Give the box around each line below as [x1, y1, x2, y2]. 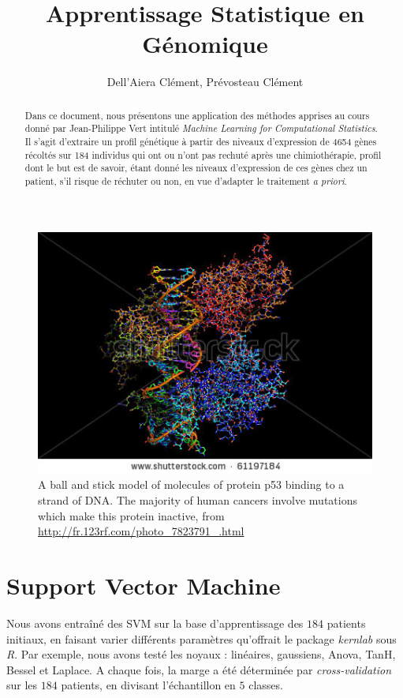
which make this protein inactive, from [38, 507, 225, 523]
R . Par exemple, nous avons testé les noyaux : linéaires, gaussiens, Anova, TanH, [6, 646, 396, 662]
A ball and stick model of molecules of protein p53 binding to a [38, 476, 345, 493]
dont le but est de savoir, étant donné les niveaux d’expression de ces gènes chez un [24, 161, 368, 174]
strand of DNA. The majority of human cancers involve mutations [38, 492, 357, 508]
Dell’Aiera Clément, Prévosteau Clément [106, 73, 304, 90]
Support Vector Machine [6, 569, 281, 602]
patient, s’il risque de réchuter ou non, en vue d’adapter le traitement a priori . [24, 174, 347, 187]
